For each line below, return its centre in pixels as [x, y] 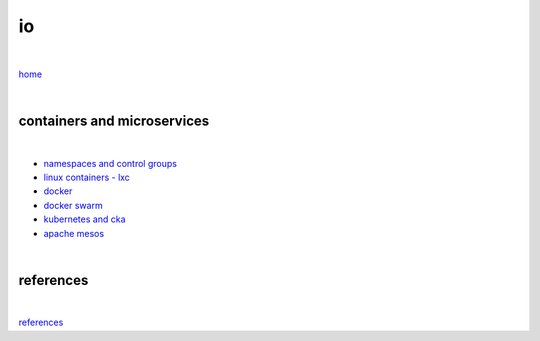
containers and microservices [114, 121]
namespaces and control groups [110, 163]
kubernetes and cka [84, 219]
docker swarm [73, 205]
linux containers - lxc [86, 177]
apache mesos [74, 233]
